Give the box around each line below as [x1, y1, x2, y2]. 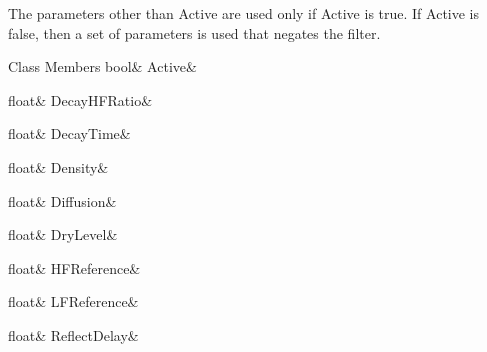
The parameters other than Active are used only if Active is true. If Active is [8, 3, 480, 23]
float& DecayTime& [8, 123, 131, 144]
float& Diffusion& [8, 190, 117, 211]
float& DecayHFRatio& [8, 89, 153, 110]
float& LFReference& [8, 291, 139, 312]
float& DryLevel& [8, 224, 118, 245]
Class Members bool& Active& [8, 56, 197, 77]
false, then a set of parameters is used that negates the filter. [8, 22, 381, 43]
